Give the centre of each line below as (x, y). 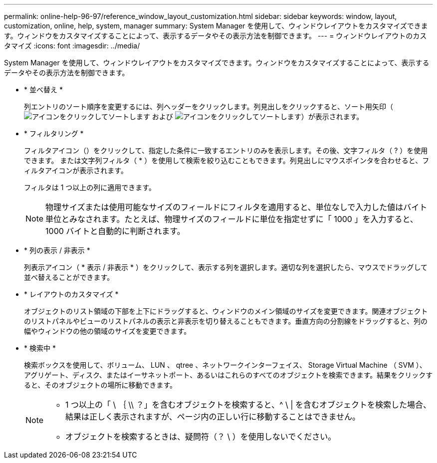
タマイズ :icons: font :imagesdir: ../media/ (72, 46)
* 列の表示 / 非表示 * (57, 250)
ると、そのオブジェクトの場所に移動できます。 (101, 385)
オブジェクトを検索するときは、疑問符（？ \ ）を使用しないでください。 (201, 437)
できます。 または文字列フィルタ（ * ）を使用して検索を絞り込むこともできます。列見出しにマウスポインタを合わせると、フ (227, 160)
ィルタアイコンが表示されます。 (76, 170)
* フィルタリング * (54, 133)
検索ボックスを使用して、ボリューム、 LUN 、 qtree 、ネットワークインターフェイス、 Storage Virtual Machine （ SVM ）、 (225, 365)
